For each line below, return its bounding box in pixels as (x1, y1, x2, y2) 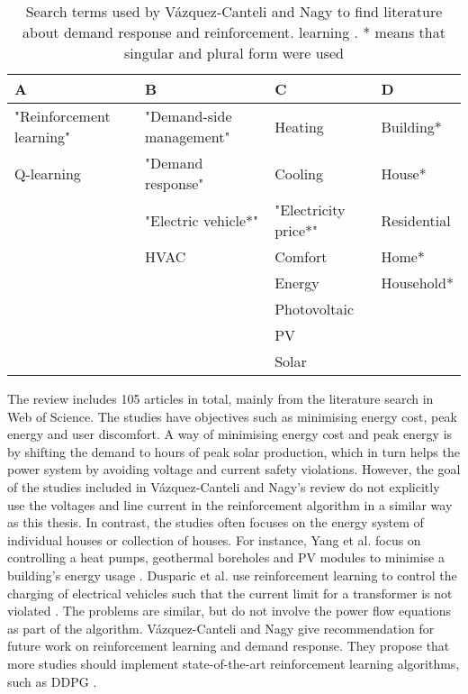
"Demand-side (145, 105, 232, 126)
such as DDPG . (7, 671, 97, 690)
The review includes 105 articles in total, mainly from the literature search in (7, 389, 434, 407)
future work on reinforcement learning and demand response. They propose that (7, 636, 450, 655)
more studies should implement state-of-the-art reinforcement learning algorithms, (7, 653, 460, 672)
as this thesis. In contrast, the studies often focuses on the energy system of (7, 513, 424, 532)
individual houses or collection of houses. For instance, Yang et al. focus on (7, 530, 421, 549)
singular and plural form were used (124, 42, 344, 63)
